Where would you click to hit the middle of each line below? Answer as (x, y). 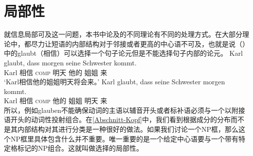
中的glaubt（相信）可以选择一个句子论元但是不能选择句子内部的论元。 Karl (123, 53)
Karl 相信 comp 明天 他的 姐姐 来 (56, 72)
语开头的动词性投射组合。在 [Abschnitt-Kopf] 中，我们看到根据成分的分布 (117, 119)
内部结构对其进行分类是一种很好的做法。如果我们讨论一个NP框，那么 (128, 129)
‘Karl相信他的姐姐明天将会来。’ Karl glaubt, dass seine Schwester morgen (115, 82)
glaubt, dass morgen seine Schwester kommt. (70, 62)
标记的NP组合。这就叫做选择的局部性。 (80, 148)
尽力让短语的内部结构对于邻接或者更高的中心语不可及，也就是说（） (140, 43)
